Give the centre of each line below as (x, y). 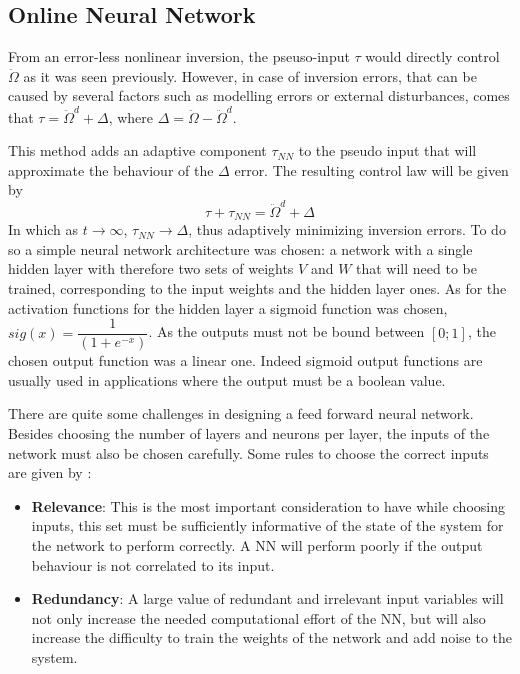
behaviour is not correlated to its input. (153, 564)
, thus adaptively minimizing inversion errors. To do (347, 229)
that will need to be (416, 268)
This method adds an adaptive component (137, 150)
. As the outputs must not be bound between (286, 331)
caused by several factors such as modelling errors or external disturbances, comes (259, 95)
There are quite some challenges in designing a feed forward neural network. (241, 413)
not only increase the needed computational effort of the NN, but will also (258, 617)
